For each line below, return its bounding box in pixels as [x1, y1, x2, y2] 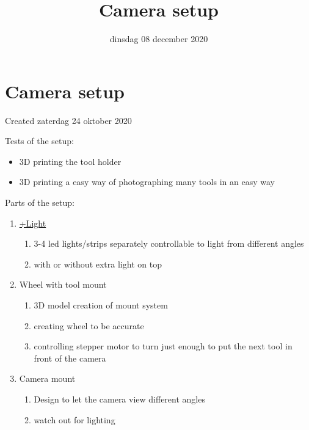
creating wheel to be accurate [34, 319, 144, 332]
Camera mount [19, 372, 76, 385]
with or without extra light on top [34, 257, 162, 270]
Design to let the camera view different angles [34, 392, 205, 405]
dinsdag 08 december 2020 [109, 32, 208, 45]
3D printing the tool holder [19, 155, 122, 167]
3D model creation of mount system [34, 299, 168, 311]
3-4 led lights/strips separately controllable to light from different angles [34, 237, 304, 250]
